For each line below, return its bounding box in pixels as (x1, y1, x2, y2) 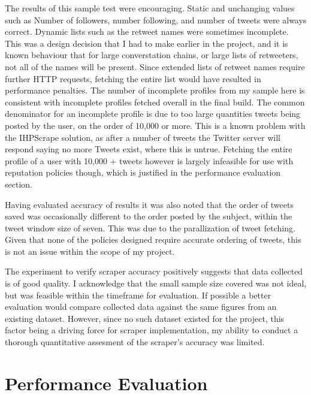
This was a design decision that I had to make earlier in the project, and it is (5, 37, 288, 49)
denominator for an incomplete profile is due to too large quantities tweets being (5, 107, 301, 120)
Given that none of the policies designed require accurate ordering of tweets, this (5, 233, 301, 246)
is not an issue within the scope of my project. (5, 245, 175, 257)
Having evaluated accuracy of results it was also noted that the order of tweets (5, 198, 294, 210)
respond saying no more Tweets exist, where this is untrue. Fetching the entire (5, 143, 292, 155)
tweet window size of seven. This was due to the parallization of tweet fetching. (5, 221, 295, 234)
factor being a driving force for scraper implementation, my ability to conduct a (5, 324, 298, 336)
